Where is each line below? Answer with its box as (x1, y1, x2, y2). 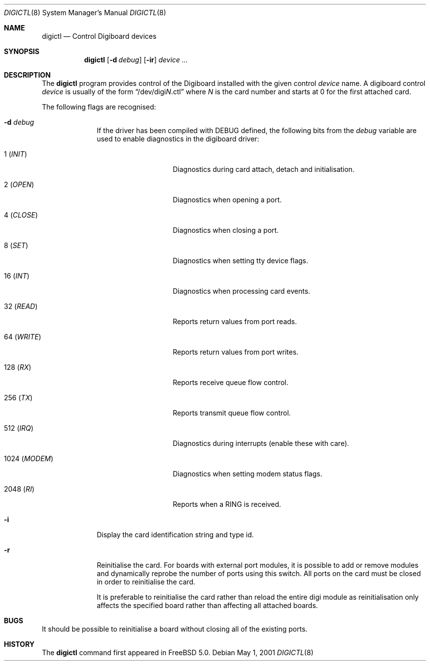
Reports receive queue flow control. (173, 378, 289, 387)
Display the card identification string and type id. (97, 530, 254, 539)
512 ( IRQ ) (4, 424, 34, 432)
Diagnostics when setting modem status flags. (173, 470, 322, 478)
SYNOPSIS (4, 47, 40, 55)
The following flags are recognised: (42, 103, 156, 111)
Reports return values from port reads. (173, 317, 297, 326)
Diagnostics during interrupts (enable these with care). (173, 439, 349, 447)
